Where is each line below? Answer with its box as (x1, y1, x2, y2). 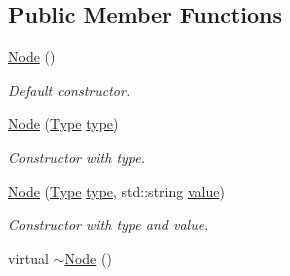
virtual (8, 247, 49, 268)
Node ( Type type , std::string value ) (8, 180, 225, 201)
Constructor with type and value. (8, 214, 209, 235)
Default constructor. (8, 79, 131, 100)
